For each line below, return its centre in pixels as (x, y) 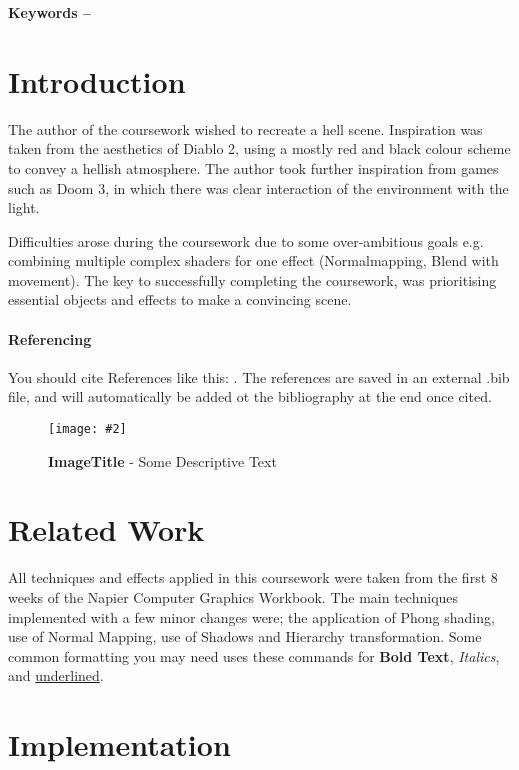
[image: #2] (87, 429)
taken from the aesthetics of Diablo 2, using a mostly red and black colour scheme (259, 148)
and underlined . (56, 675)
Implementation (119, 744)
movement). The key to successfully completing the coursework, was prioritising (252, 279)
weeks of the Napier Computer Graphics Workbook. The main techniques (233, 597)
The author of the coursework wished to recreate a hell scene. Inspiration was (245, 128)
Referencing (50, 338)
